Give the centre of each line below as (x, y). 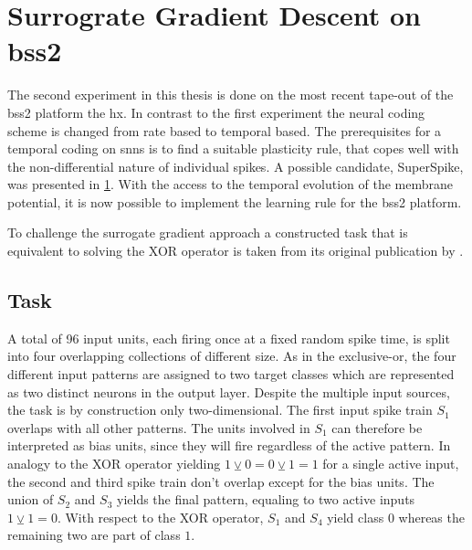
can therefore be (377, 427)
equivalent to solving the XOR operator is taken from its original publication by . (236, 251)
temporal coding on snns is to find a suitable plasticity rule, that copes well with (233, 148)
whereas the (431, 517)
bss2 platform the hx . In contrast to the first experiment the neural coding (216, 112)
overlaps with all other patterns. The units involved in (159, 427)
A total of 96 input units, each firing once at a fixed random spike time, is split (229, 338)
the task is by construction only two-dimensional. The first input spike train (220, 410)
